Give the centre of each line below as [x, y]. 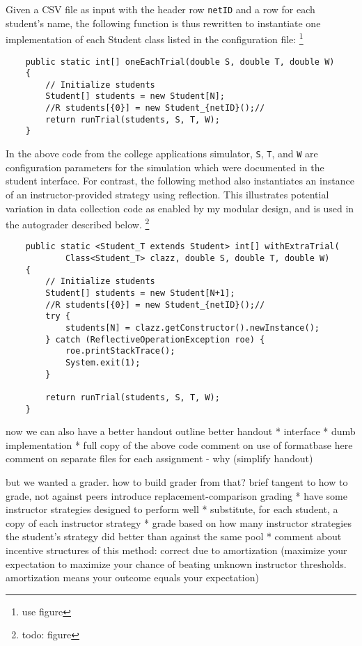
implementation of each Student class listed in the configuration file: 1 [155, 38]
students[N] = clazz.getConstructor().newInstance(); [192, 328]
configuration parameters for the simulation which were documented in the [165, 167]
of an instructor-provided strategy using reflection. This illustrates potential [167, 194]
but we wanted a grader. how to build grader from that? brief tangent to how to [177, 482]
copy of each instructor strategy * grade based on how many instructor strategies [179, 522]
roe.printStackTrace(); [120, 351]
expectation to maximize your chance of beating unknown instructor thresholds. [176, 564]
